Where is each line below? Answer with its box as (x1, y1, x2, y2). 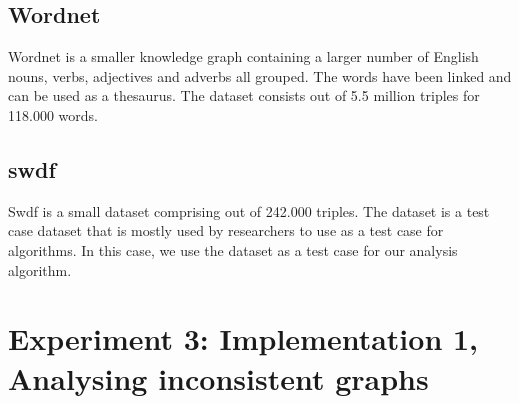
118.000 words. (8, 104, 98, 125)
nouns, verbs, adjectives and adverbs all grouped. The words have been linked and (8, 65, 512, 86)
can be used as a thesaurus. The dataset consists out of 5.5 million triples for (8, 85, 480, 106)
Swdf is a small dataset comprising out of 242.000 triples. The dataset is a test (8, 200, 490, 221)
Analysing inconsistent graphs (8, 357, 429, 398)
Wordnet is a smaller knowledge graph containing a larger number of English (8, 46, 479, 67)
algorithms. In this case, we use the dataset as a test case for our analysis (8, 239, 458, 260)
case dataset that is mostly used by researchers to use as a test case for (8, 220, 444, 241)
